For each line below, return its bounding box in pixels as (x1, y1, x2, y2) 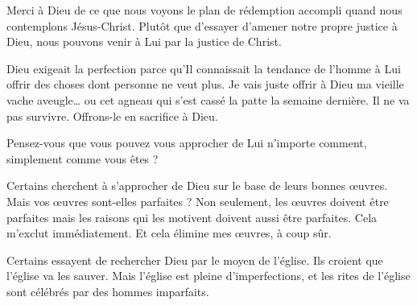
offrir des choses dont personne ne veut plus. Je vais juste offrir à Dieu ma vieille (6, 76, 404, 93)
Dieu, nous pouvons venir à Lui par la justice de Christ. (6, 33, 282, 50)
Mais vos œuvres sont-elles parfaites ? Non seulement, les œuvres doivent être (6, 192, 389, 209)
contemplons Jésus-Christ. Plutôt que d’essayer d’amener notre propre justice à (6, 17, 398, 34)
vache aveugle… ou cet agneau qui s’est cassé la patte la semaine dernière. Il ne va (6, 91, 410, 108)
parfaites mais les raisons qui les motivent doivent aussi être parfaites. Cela (6, 208, 378, 225)
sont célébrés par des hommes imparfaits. (6, 282, 209, 299)
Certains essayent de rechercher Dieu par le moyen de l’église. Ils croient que (6, 251, 383, 268)
